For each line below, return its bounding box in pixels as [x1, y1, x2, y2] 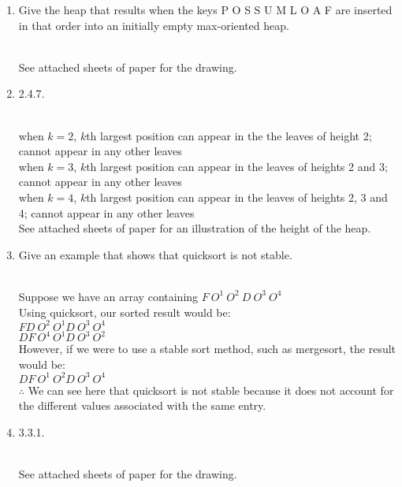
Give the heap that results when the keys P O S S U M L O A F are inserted [18, 2, 393, 17]
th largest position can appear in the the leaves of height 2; [86, 127, 372, 143]
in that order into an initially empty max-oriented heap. [18, 17, 289, 33]
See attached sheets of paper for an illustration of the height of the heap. [18, 220, 371, 236]
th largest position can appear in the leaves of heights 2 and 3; [86, 158, 388, 174]
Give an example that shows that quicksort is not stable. [18, 246, 292, 262]
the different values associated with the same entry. [18, 397, 266, 414]
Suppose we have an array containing [18, 288, 199, 304]
